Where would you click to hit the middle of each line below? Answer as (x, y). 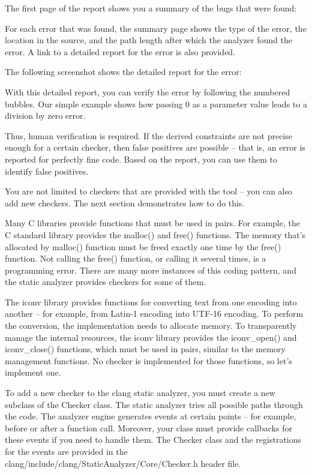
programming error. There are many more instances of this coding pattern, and (151, 270)
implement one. (33, 372)
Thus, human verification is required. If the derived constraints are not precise (148, 135)
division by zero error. (45, 115)
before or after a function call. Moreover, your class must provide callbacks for (148, 427)
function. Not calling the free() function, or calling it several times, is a (136, 258)
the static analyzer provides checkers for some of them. (106, 282)
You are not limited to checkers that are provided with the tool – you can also (149, 191)
